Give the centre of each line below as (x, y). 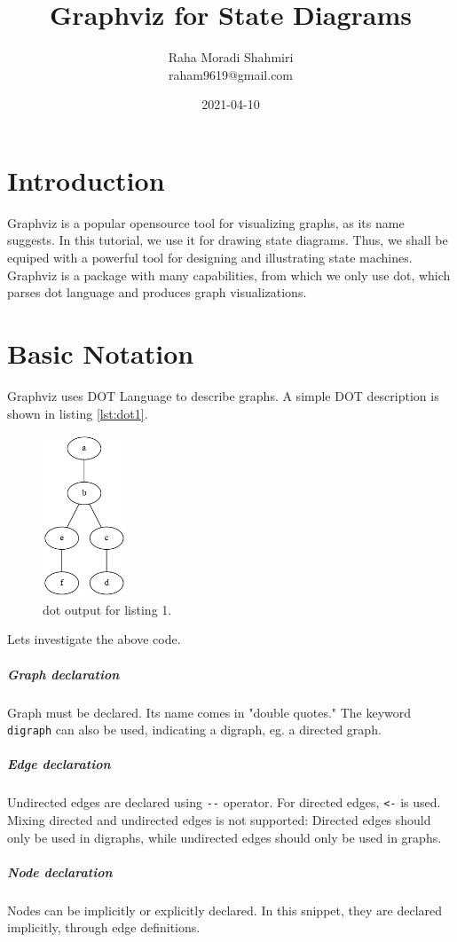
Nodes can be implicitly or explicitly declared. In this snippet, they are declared (225, 910)
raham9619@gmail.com (231, 74)
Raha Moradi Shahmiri (231, 57)
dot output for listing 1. (107, 609)
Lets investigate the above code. (94, 639)
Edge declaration (59, 764)
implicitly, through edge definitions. (104, 927)
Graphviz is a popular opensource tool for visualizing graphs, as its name (206, 222)
